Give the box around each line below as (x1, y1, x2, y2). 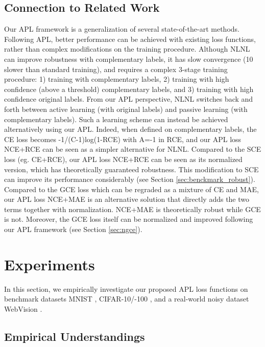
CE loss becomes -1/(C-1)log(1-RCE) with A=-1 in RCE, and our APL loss (4, 133, 242, 144)
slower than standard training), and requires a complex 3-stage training (4, 63, 228, 74)
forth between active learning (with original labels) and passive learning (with (4, 103, 248, 114)
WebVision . (4, 303, 42, 314)
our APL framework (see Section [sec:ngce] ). (4, 224, 142, 235)
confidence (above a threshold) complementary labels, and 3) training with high (4, 83, 254, 94)
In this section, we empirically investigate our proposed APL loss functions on (4, 283, 248, 294)
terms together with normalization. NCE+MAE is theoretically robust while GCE (4, 203, 261, 214)
